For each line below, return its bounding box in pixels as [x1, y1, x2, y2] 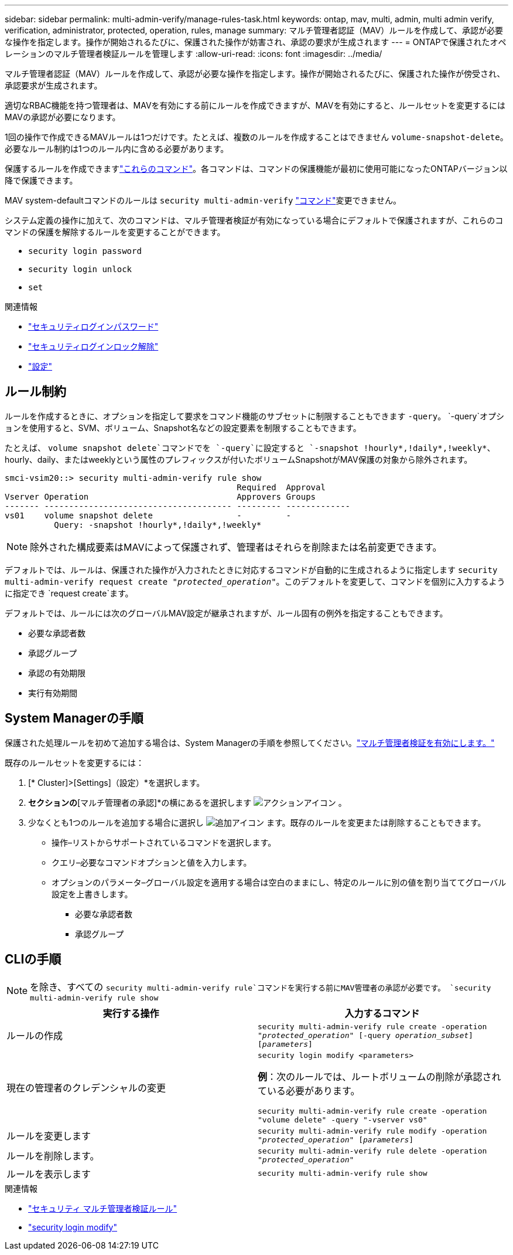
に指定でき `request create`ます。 [5, 588, 134, 598]
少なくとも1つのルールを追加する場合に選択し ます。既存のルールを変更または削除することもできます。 [28, 817, 486, 827]
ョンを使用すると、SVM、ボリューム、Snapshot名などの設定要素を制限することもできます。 [5, 422, 361, 433]
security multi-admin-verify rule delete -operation [258, 1146, 487, 1155]
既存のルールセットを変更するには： [5, 757, 144, 768]
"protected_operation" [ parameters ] [258, 1135, 414, 1144]
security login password [28, 246, 142, 256]
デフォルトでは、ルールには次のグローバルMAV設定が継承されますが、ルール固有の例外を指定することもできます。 [5, 608, 448, 618]
